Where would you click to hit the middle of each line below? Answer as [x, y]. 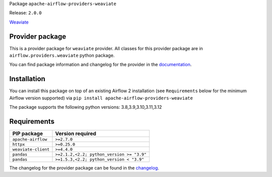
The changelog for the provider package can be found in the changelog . [84, 168]
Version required [76, 134]
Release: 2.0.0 [26, 13]
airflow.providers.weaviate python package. [62, 56]
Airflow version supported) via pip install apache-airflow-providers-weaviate [101, 98]
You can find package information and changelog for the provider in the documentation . [100, 65]
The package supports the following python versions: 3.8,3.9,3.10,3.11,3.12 [86, 107]
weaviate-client [31, 150]
